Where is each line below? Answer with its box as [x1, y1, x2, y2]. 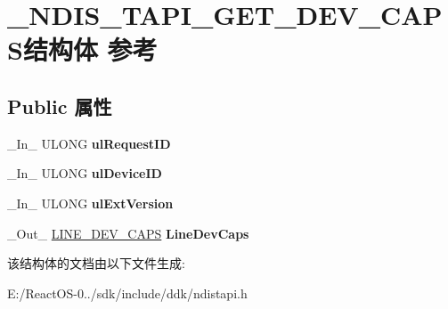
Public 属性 [7, 92, 112, 119]
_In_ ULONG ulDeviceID [7, 164, 162, 183]
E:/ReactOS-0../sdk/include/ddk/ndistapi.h [7, 283, 248, 302]
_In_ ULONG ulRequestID [7, 134, 171, 152]
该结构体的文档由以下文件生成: [7, 254, 185, 272]
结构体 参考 [22, 31, 158, 68]
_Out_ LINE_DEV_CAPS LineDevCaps [7, 224, 249, 242]
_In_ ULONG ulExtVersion [7, 193, 174, 212]
